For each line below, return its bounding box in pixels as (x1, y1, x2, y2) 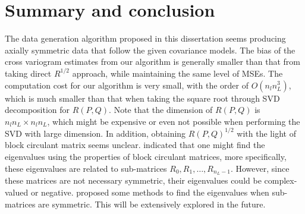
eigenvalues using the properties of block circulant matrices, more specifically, (5, 150, 287, 162)
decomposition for (5, 103, 70, 116)
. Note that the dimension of (109, 103, 213, 116)
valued (5, 186, 29, 199)
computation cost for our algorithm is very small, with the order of (5, 78, 249, 91)
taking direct (5, 67, 52, 79)
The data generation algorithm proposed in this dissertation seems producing (5, 32, 286, 45)
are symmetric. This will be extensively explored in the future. (38, 197, 266, 210)
